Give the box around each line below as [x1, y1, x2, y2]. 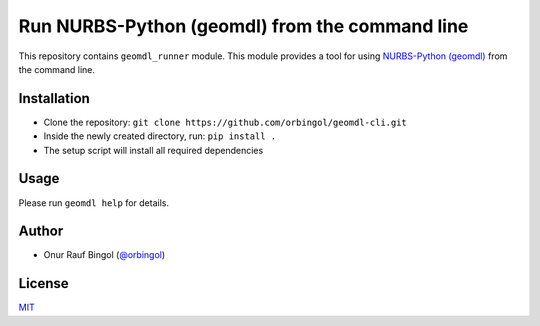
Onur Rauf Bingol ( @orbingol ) [43, 249, 166, 261]
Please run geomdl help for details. [18, 196, 170, 209]
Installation [18, 90, 90, 107]
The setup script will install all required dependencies [43, 144, 264, 156]
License [18, 275, 69, 292]
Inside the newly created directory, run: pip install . [43, 130, 277, 142]
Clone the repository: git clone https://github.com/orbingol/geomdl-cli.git [43, 116, 407, 128]
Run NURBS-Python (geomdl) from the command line [18, 15, 469, 37]
